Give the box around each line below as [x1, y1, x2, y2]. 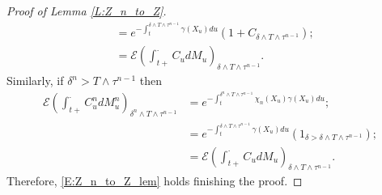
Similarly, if [6, 72, 64, 88]
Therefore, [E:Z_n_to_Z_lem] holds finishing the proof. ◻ [6, 172, 303, 189]
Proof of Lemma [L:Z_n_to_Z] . [6, 2, 167, 19]
